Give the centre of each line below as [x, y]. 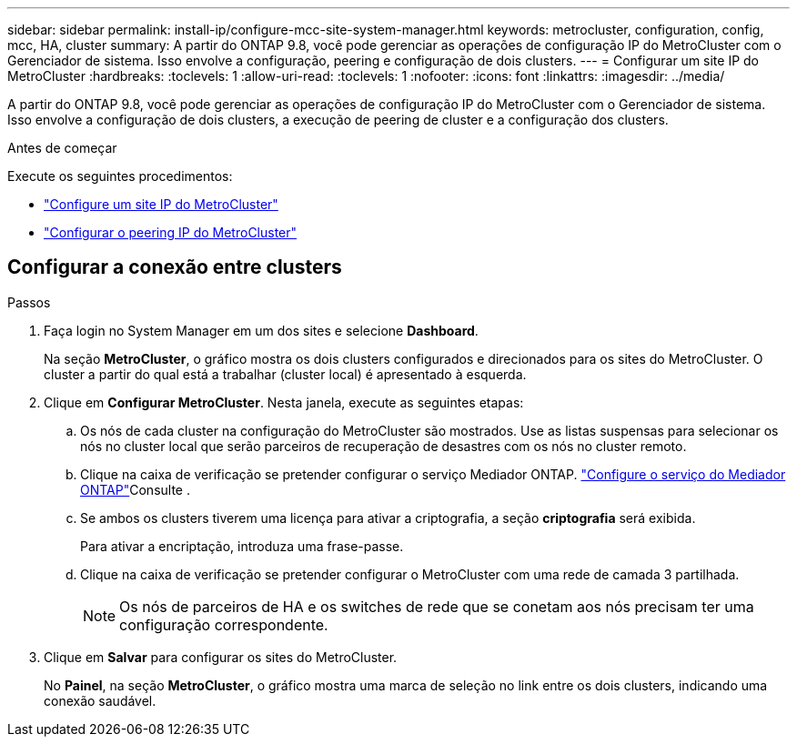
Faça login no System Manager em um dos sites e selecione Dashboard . [261, 330]
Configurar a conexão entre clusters [175, 267]
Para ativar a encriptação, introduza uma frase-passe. [242, 546]
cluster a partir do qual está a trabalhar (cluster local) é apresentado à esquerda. [285, 374]
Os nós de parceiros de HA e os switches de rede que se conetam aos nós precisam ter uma [437, 606]
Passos [29, 302]
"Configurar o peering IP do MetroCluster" [171, 232]
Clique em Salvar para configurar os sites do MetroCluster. [221, 657]
